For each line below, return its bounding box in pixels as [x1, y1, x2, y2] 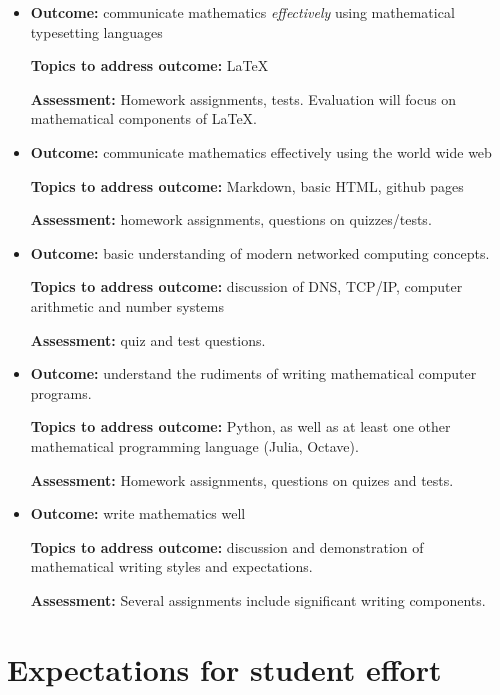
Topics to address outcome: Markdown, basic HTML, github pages [30, 175, 464, 196]
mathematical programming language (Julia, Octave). [30, 435, 359, 456]
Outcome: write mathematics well [30, 503, 246, 524]
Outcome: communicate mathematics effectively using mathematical [30, 2, 455, 22]
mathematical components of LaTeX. [30, 108, 257, 129]
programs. [30, 382, 92, 403]
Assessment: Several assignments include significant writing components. [30, 589, 486, 610]
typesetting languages [30, 21, 163, 42]
